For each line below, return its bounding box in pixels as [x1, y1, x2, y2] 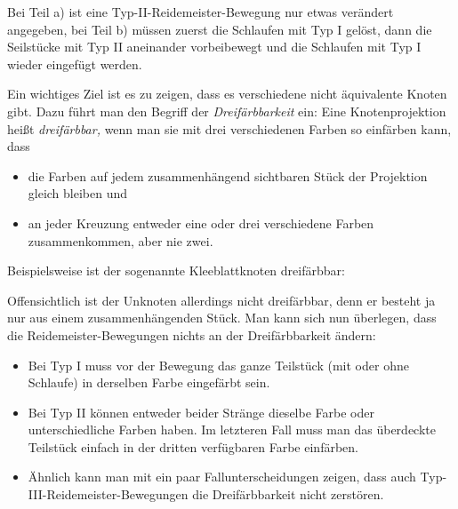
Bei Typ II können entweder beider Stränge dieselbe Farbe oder [28, 402, 374, 421]
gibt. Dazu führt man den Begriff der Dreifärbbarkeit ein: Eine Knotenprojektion [7, 101, 446, 120]
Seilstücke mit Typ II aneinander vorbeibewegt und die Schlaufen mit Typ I [7, 37, 422, 56]
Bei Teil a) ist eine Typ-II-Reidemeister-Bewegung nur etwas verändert [7, 3, 394, 20]
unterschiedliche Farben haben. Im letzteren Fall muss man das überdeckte [28, 420, 436, 439]
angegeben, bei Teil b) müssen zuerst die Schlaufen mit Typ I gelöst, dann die [7, 20, 432, 38]
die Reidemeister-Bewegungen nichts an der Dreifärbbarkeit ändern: [7, 325, 376, 344]
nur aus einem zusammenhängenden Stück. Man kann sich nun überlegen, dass [7, 308, 437, 327]
